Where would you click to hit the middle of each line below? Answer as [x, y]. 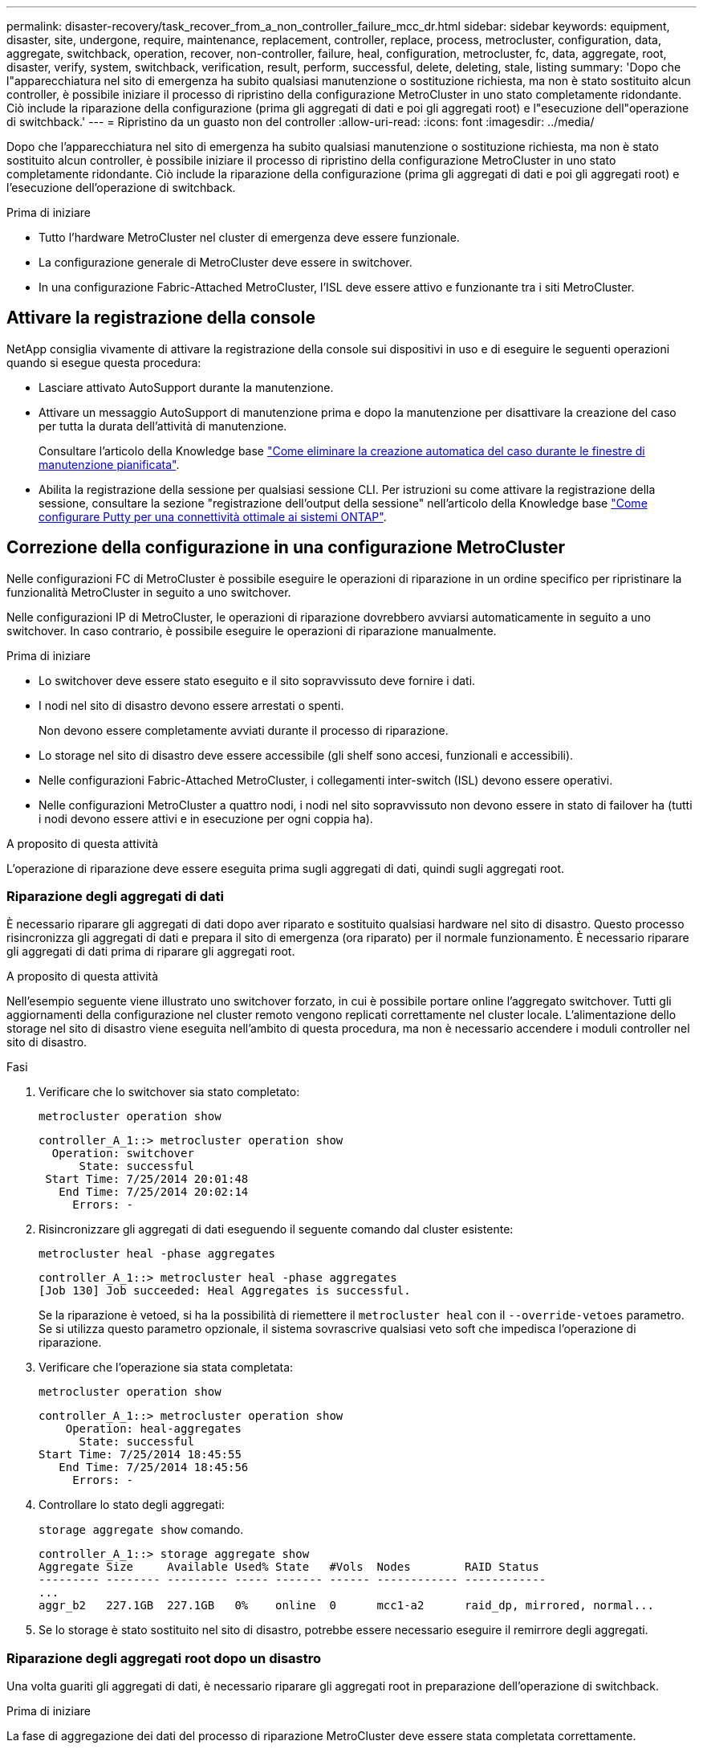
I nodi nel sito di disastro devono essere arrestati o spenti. [191, 705]
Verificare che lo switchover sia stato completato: [169, 1092]
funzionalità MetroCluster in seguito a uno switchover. [149, 592]
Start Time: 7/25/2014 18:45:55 [140, 1455]
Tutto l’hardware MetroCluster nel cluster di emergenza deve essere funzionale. [249, 237]
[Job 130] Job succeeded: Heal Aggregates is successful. [225, 1291]
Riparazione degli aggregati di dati [116, 897]
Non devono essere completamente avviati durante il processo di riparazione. [244, 730]
